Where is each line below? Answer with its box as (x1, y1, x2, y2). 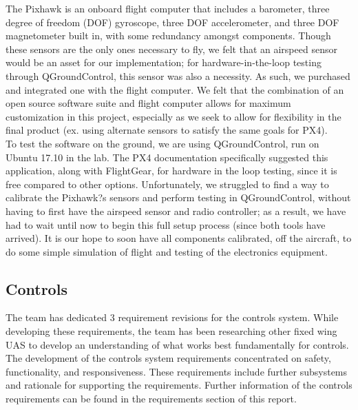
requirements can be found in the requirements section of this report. (6, 391, 297, 406)
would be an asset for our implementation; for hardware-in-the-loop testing (6, 55, 322, 70)
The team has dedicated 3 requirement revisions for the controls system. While (6, 310, 339, 325)
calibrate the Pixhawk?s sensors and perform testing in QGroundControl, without (6, 190, 351, 205)
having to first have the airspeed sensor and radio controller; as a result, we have (6, 203, 346, 218)
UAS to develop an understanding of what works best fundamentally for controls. (6, 337, 349, 351)
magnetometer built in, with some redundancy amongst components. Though (6, 28, 331, 43)
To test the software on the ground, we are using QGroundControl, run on (6, 136, 319, 150)
